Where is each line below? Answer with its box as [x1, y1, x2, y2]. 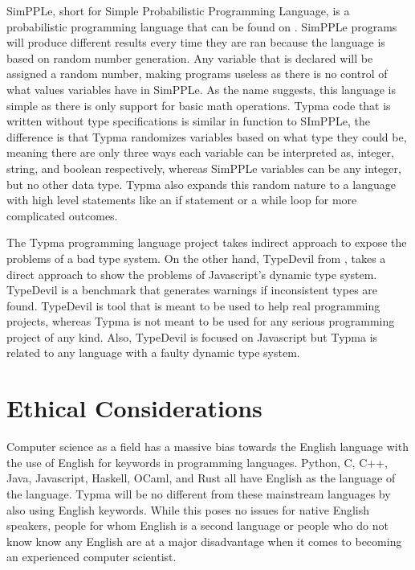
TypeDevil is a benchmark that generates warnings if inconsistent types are [6, 281, 378, 298]
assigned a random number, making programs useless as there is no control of [6, 65, 388, 82]
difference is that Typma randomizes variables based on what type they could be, [6, 128, 407, 145]
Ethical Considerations [6, 392, 262, 424]
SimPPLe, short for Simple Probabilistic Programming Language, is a [6, 2, 350, 18]
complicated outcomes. [6, 207, 118, 223]
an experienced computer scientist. [6, 548, 177, 565]
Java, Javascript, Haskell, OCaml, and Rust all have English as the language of [6, 470, 396, 486]
